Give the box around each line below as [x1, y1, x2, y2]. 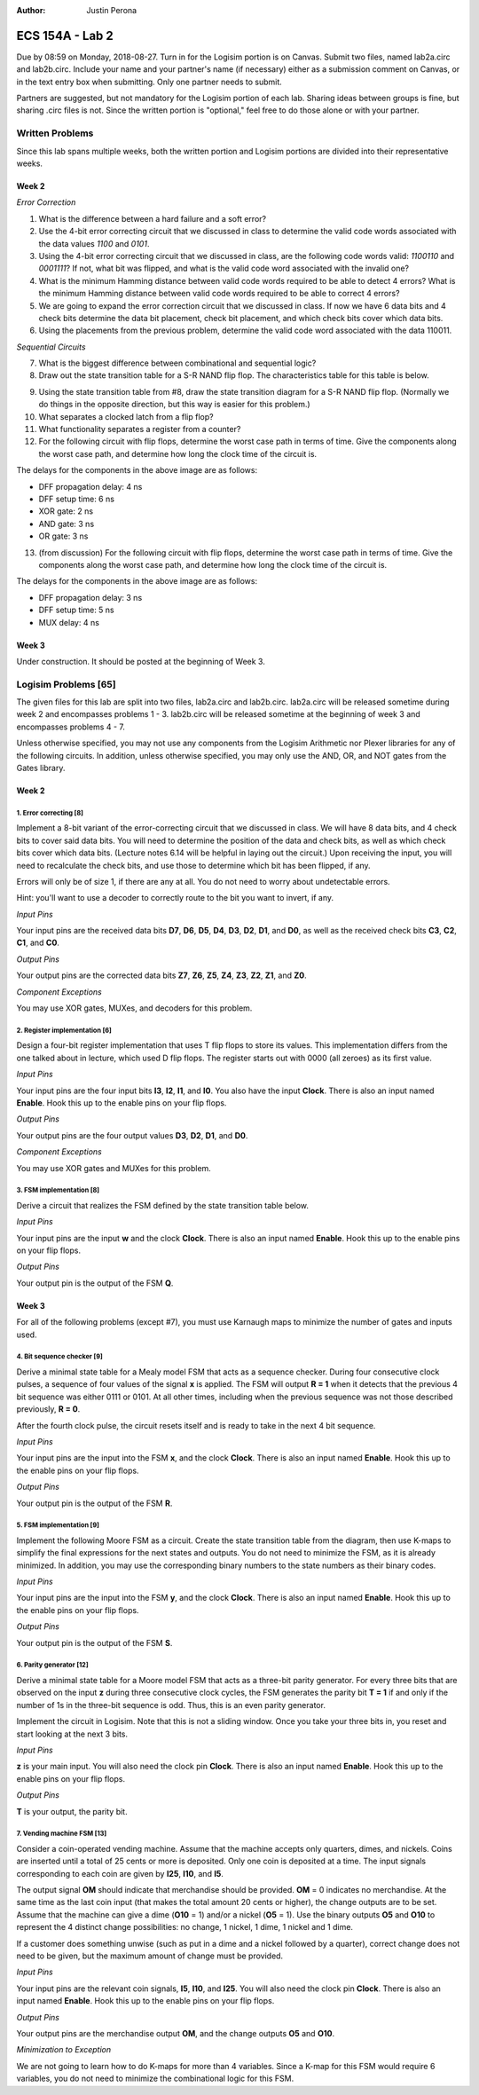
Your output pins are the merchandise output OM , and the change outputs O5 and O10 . [16, 2028, 335, 2038]
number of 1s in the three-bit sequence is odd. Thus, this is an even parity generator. [16, 1699, 326, 1710]
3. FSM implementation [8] [16, 1185, 100, 1195]
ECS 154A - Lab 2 [16, 28, 114, 43]
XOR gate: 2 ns [38, 506, 93, 516]
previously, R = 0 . [16, 1404, 81, 1414]
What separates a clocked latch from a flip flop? [38, 411, 214, 421]
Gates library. [16, 762, 66, 773]
